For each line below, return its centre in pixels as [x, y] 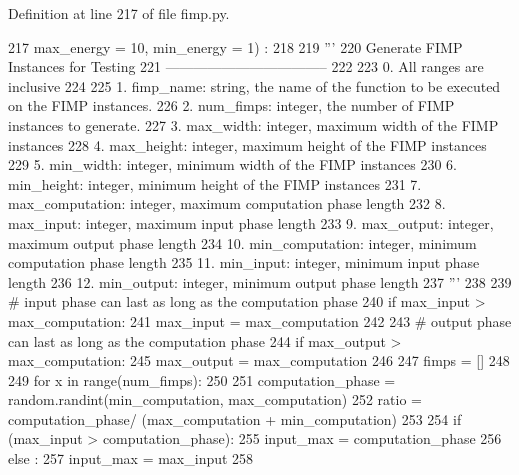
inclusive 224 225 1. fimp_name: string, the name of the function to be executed [254, 85]
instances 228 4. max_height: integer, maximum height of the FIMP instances [247, 144]
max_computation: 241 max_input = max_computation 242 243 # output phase [260, 320]
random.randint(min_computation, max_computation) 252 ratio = [215, 399]
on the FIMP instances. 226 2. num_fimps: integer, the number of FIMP [231, 105]
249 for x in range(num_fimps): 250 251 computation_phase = [202, 379]
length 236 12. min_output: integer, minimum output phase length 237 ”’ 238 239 [260, 281]
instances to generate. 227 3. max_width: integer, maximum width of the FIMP [253, 124]
